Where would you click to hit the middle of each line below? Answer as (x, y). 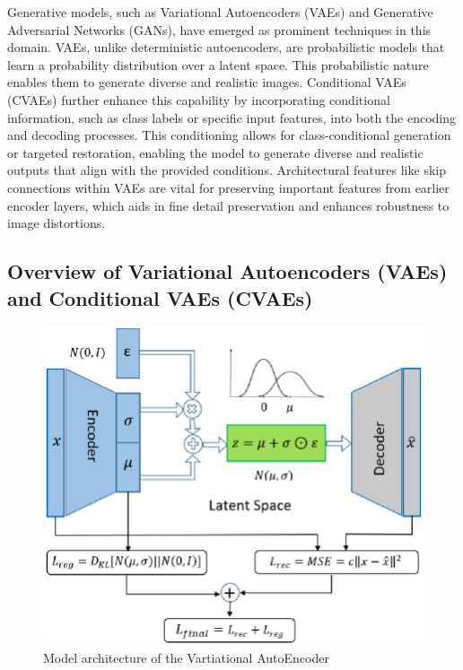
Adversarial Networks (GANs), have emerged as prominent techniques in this (219, 29)
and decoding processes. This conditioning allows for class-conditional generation (229, 135)
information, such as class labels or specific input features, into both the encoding (232, 117)
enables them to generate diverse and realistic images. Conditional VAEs (207, 82)
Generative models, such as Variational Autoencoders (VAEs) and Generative (220, 12)
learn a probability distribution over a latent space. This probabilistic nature (218, 64)
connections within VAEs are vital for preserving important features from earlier (228, 187)
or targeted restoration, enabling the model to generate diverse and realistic (215, 152)
